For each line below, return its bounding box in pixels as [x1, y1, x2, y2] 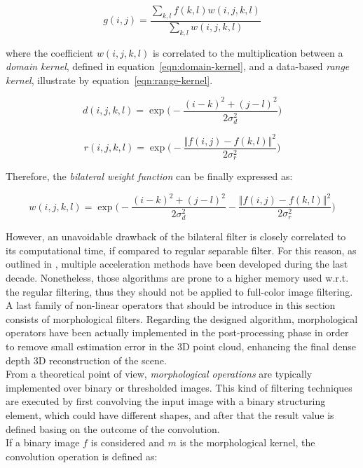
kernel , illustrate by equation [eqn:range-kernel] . [6, 72, 213, 87]
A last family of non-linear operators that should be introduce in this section [6, 298, 336, 312]
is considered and [90, 435, 165, 450]
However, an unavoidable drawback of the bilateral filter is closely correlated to [6, 229, 346, 244]
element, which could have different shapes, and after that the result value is [6, 408, 334, 422]
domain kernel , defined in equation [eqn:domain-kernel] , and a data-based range [6, 59, 350, 74]
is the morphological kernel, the [179, 435, 315, 450]
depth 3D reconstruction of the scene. [6, 352, 167, 367]
